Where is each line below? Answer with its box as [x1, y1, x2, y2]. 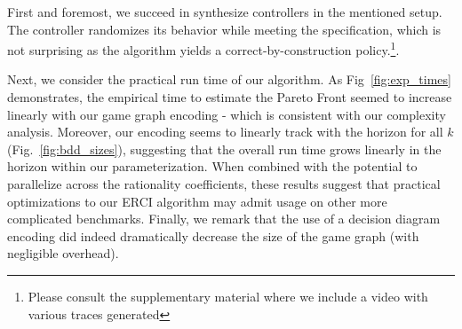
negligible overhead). [7, 244, 119, 262]
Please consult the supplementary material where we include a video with [28, 286, 428, 305]
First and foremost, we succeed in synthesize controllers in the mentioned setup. [7, 3, 442, 20]
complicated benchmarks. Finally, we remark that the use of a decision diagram [7, 209, 441, 228]
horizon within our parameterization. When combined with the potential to [7, 157, 418, 176]
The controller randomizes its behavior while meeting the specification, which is [7, 20, 442, 38]
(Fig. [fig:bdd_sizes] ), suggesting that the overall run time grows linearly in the [7, 139, 442, 158]
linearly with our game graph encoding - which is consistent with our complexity [7, 105, 446, 123]
